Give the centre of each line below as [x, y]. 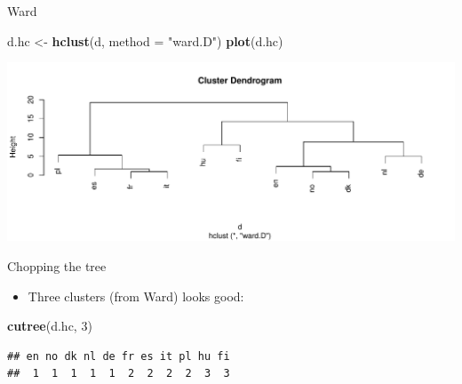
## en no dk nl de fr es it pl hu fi [119, 356]
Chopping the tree [57, 266]
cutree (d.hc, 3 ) [50, 326]
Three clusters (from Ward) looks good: [136, 296]
